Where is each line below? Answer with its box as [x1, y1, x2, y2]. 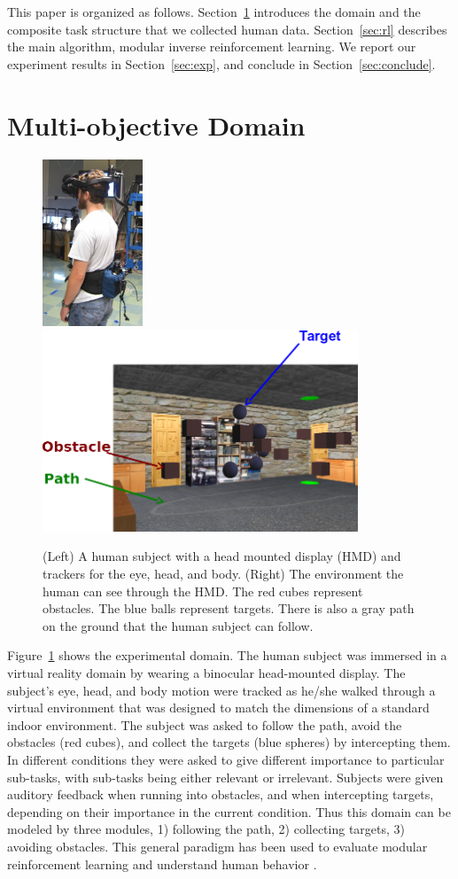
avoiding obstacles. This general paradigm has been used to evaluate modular [7, 836, 428, 855]
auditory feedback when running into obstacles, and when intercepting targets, [7, 785, 434, 804]
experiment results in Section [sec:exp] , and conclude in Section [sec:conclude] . [7, 54, 436, 73]
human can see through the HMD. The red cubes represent [43, 581, 363, 600]
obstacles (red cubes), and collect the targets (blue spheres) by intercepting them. [7, 733, 451, 751]
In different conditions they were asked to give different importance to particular [7, 750, 445, 768]
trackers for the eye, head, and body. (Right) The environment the [43, 564, 404, 583]
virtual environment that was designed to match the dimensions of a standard [7, 698, 430, 717]
